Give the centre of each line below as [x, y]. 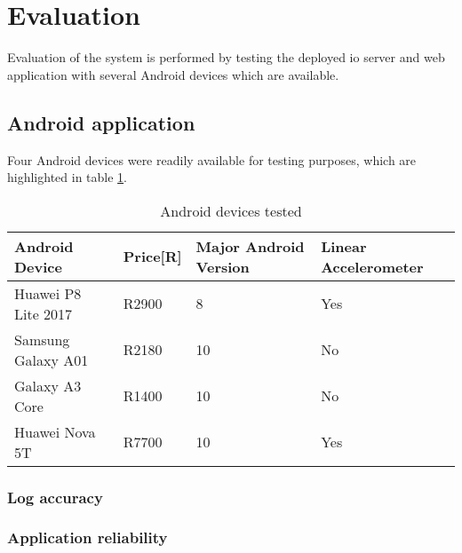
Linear [344, 246]
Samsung [42, 339]
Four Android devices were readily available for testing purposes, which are [212, 159]
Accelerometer [372, 266]
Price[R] [152, 257]
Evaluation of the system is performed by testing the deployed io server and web [226, 57]
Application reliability [88, 537]
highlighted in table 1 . [67, 177]
